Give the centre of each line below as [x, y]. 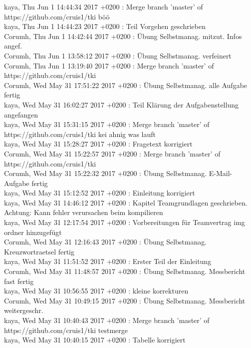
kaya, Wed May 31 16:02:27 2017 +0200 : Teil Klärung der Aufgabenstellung [121, 104]
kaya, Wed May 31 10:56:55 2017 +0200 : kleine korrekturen [96, 291]
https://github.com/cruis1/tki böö [57, 16]
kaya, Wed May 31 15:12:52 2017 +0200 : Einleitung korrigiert [100, 193]
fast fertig [19, 281]
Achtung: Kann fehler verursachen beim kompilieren [84, 212]
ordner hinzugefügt [33, 232]
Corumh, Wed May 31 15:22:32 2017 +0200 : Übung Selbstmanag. [106, 173]
